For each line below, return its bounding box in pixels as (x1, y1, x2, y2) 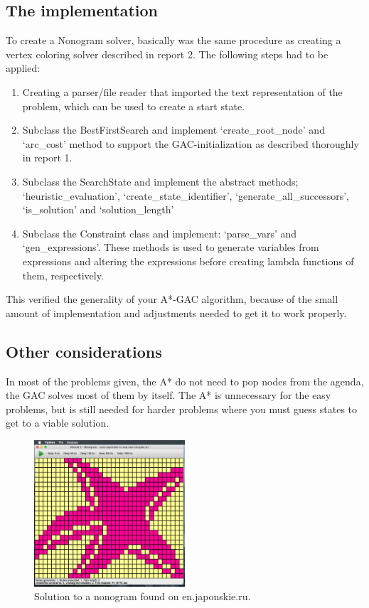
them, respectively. (22, 267, 104, 282)
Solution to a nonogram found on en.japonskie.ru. (34, 589, 251, 604)
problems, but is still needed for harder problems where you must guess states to (6, 401, 358, 416)
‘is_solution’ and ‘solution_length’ (22, 202, 174, 217)
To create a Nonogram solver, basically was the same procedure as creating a (6, 33, 341, 48)
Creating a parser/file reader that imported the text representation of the (22, 84, 343, 99)
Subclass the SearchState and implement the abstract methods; (22, 174, 299, 188)
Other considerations (6, 340, 162, 362)
